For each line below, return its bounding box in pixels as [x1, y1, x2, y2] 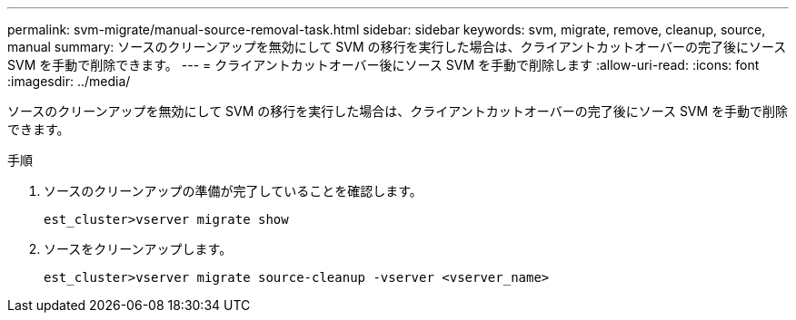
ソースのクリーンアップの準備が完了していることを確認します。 [44, 183, 423, 199]
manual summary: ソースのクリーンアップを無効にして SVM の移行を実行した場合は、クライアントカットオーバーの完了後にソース [7, 39, 787, 54]
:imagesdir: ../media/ [7, 73, 131, 89]
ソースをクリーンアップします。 [44, 241, 233, 257]
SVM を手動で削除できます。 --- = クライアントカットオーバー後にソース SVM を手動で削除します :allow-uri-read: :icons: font [7, 57, 760, 73]
